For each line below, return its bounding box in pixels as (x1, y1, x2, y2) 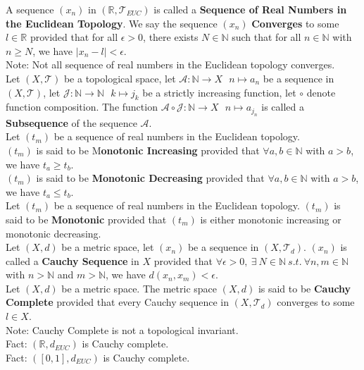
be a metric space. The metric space (61, 280, 217, 295)
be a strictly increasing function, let (142, 85, 296, 99)
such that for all (232, 30, 301, 44)
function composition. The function (6, 99, 158, 114)
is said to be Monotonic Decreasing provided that (36, 171, 265, 185)
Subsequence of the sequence (6, 115, 137, 130)
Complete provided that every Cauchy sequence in (6, 295, 229, 309)
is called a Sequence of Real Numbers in (153, 2, 347, 16)
